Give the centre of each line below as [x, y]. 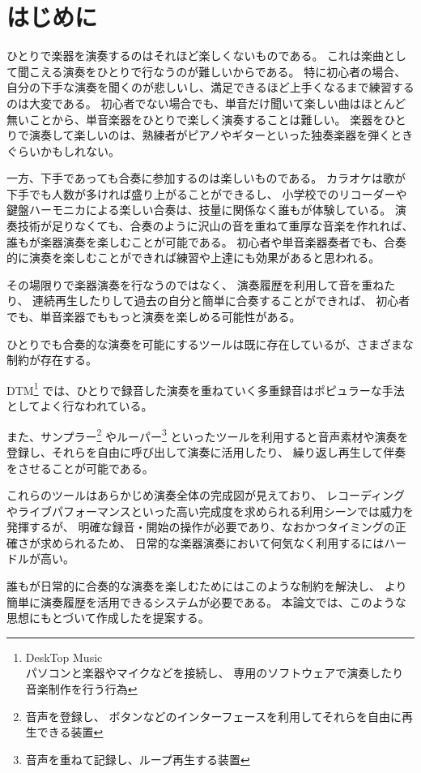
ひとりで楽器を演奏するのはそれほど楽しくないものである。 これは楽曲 [196, 56]
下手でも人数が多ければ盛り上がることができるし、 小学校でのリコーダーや [207, 193]
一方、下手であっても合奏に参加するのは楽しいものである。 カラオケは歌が [206, 178]
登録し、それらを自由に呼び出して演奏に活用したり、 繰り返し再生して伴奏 [206, 451]
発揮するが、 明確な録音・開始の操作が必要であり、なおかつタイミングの [201, 527]
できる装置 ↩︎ [70, 732]
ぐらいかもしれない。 [63, 150]
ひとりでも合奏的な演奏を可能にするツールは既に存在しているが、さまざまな [210, 344]
